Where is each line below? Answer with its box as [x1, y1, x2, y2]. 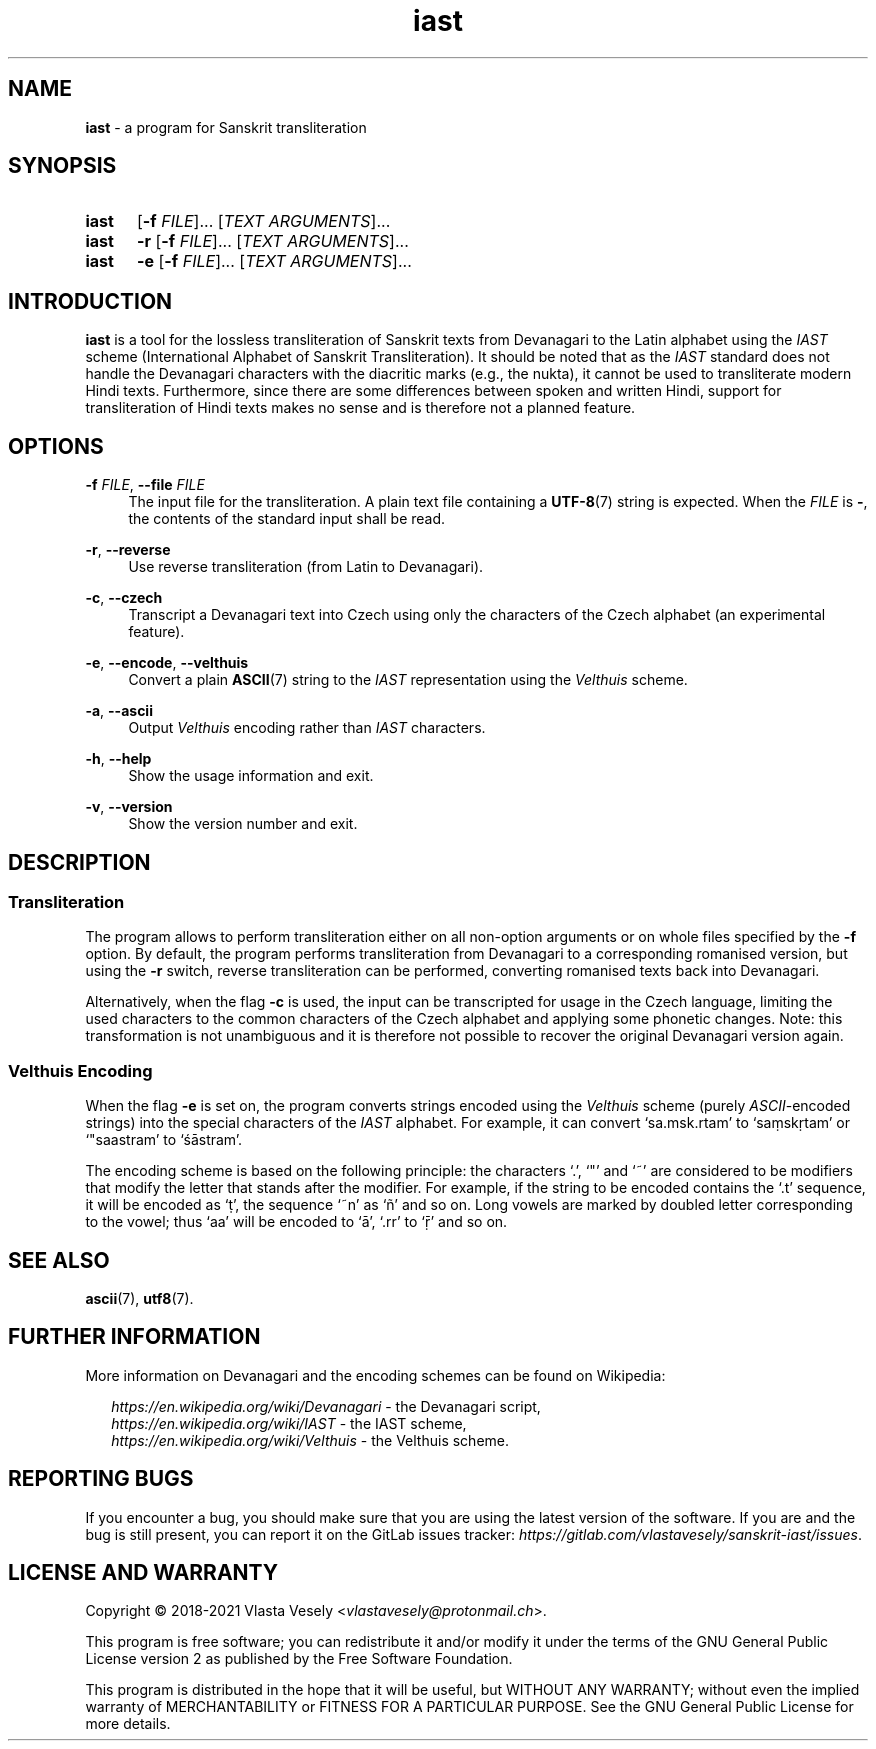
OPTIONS [8, 433, 104, 459]
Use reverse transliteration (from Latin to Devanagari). [128, 558, 484, 576]
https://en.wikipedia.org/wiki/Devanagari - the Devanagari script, [111, 1397, 541, 1415]
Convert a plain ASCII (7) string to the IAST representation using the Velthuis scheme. [128, 671, 688, 689]
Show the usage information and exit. [128, 767, 374, 785]
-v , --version [85, 798, 173, 816]
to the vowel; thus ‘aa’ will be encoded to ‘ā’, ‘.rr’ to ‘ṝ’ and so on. [85, 1213, 508, 1231]
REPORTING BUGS [8, 1466, 194, 1492]
